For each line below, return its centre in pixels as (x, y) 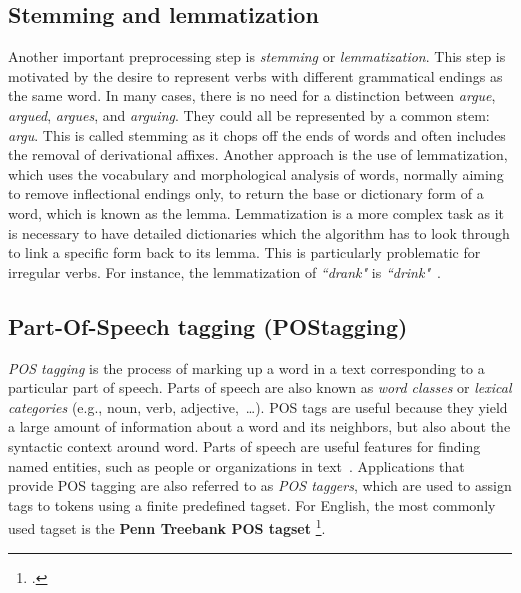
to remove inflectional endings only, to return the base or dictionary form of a (246, 193)
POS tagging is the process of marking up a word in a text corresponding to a (246, 367)
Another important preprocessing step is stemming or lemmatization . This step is (257, 56)
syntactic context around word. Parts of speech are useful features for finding (244, 445)
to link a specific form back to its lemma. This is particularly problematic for (244, 252)
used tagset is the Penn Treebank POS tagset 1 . (167, 526)
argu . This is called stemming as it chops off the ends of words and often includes (257, 134)
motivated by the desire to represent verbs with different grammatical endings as (255, 75)
